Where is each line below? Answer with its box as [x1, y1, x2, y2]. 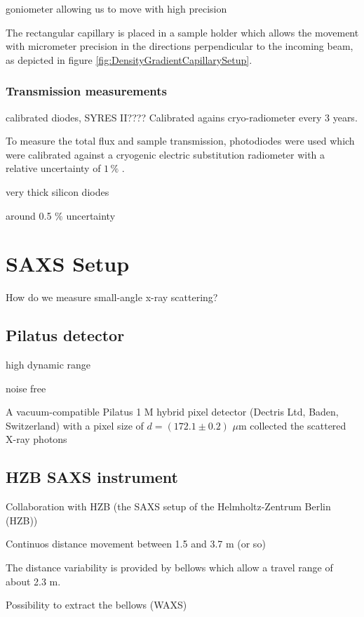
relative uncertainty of [6, 161, 101, 175]
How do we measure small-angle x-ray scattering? [6, 290, 218, 305]
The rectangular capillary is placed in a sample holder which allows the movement [6, 25, 359, 39]
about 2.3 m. [6, 573, 61, 588]
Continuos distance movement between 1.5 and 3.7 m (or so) [6, 536, 266, 551]
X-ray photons [6, 432, 67, 446]
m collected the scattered [238, 418, 346, 432]
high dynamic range [6, 357, 91, 372]
